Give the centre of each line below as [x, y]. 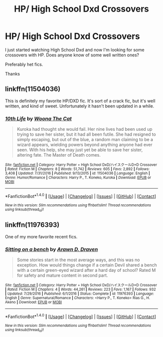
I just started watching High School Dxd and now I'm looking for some [75, 50]
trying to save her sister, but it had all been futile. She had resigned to [86, 134]
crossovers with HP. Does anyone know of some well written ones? [72, 55]
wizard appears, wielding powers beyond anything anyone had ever [85, 145]
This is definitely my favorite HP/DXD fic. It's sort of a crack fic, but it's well [80, 101]
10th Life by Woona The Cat [38, 119]
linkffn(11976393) [32, 225]
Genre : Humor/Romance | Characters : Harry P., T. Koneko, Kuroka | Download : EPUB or [78, 178]
